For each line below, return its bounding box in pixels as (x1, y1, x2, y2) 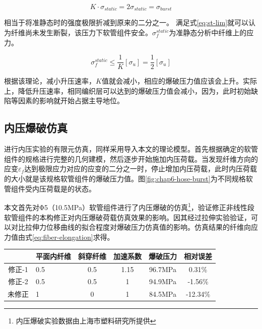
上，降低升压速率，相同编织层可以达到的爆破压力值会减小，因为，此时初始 (4, 85, 251, 96)
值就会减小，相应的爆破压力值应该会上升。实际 (101, 76, 257, 86)
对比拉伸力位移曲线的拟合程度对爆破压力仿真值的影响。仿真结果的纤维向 (11, 222, 251, 232)
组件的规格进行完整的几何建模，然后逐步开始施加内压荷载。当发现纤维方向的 (4, 153, 258, 164)
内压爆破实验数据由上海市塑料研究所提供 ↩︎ (16, 315, 156, 326)
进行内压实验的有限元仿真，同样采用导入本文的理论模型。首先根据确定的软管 (4, 144, 258, 154)
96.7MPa (149, 264, 176, 274)
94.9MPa (149, 276, 176, 287)
